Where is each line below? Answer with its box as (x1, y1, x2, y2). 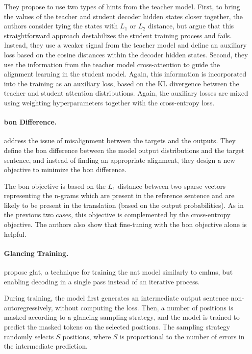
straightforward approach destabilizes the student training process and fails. (4, 30, 232, 40)
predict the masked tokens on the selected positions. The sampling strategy (4, 322, 230, 332)
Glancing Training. (4, 248, 69, 258)
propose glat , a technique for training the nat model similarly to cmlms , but (4, 267, 233, 277)
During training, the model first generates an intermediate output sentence (4, 293, 228, 303)
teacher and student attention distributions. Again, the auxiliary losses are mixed (4, 88, 249, 98)
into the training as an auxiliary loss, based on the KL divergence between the (4, 78, 239, 88)
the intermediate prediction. (4, 341, 88, 351)
